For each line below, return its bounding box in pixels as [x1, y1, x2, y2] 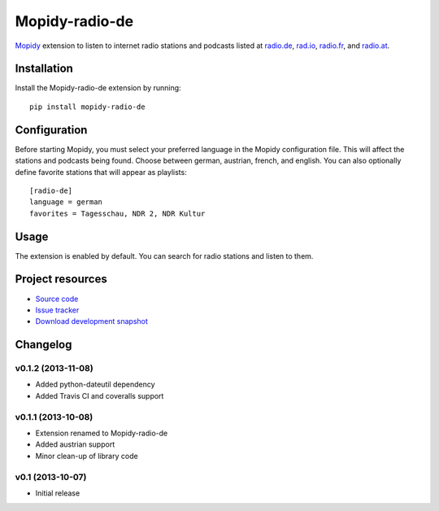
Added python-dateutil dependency [35, 379, 155, 390]
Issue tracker [35, 305, 80, 315]
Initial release [35, 488, 80, 498]
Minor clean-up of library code [35, 451, 138, 461]
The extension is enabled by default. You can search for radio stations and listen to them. [15, 251, 314, 260]
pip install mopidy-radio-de [29, 102, 146, 111]
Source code [35, 294, 79, 304]
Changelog [15, 338, 72, 352]
